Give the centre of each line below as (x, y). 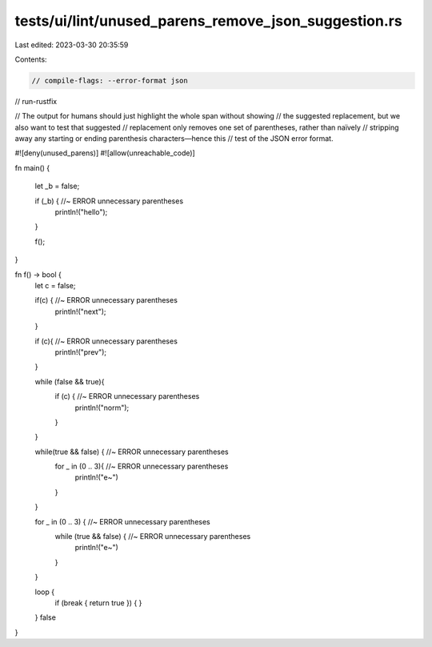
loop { (45, 592)
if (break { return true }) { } (98, 603)
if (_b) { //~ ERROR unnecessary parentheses (109, 201)
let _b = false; (57, 186)
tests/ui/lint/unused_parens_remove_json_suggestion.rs (209, 21)
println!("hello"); (81, 212)
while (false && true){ (70, 381)
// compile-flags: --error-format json (110, 80)
